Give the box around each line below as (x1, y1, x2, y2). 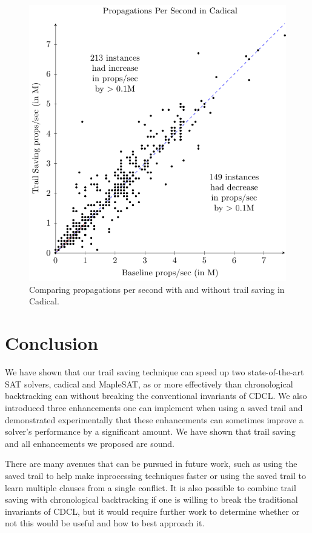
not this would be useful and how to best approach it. (5, 517, 205, 529)
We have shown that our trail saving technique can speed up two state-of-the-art (5, 366, 304, 378)
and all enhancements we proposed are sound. (5, 437, 174, 449)
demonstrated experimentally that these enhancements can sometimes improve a (5, 413, 304, 426)
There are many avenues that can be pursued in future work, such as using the (5, 457, 297, 470)
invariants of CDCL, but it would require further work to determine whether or (5, 505, 300, 517)
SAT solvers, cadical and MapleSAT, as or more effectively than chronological (5, 377, 293, 390)
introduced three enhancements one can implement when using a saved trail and (5, 401, 303, 414)
